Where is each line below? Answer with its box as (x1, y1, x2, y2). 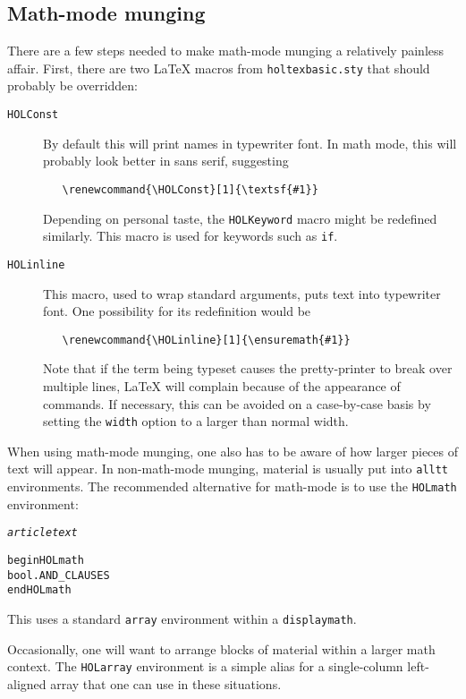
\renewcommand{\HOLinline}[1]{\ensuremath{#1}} (62, 333, 351, 346)
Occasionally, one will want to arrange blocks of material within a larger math (7, 639, 436, 658)
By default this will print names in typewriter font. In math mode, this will (43, 133, 457, 152)
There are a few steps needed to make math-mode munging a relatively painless (7, 41, 445, 60)
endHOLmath (7, 584, 72, 597)
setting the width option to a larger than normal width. (43, 412, 349, 430)
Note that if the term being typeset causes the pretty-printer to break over (43, 359, 453, 378)
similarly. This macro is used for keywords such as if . (43, 226, 338, 245)
